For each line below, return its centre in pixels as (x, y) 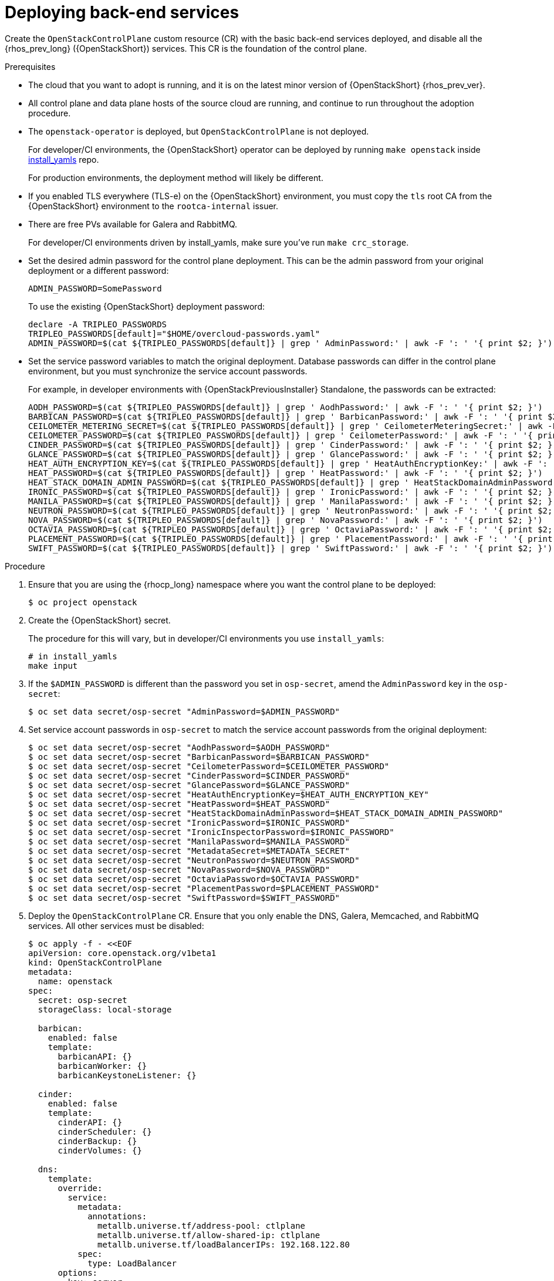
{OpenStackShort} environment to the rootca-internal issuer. (153, 206)
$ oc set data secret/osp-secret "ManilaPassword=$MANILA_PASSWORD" (189, 841)
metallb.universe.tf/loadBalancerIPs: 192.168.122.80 (224, 1244)
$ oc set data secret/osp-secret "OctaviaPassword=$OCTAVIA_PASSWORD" (194, 879)
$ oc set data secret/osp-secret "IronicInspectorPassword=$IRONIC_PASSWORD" (211, 832)
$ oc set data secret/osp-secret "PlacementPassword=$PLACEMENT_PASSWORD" (204, 888)
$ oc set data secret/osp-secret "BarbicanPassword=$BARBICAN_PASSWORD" (199, 757)
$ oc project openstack (83, 602)
